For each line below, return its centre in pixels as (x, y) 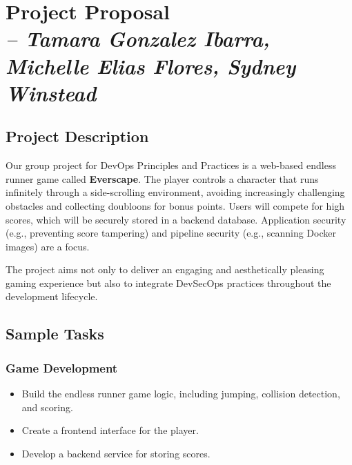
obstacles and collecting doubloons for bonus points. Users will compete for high (175, 205)
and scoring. (47, 407)
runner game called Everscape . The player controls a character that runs (162, 178)
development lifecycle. (52, 296)
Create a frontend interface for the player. (110, 430)
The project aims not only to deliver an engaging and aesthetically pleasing (165, 269)
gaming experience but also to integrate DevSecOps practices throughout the (168, 283)
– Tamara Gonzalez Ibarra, (138, 39)
